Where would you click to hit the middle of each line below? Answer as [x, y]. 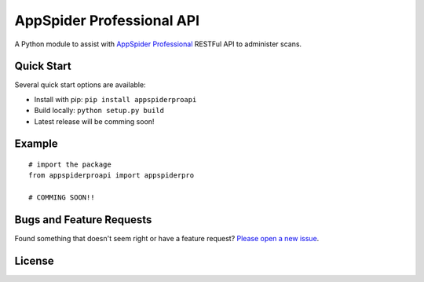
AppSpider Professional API [107, 20]
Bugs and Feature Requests [83, 220]
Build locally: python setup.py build [99, 111]
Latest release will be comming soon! [94, 121]
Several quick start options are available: [80, 85]
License [34, 260]
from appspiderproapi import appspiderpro [111, 176]
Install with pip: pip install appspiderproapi [115, 99]
